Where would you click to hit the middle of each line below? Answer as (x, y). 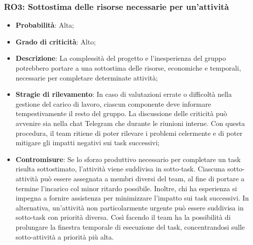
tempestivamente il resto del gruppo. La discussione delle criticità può (121, 113)
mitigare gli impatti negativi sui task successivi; (88, 143)
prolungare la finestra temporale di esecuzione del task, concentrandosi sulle (130, 226)
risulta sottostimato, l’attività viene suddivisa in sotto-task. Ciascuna (120, 169)
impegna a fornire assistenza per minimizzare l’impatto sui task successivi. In (132, 198)
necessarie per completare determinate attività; (87, 77)
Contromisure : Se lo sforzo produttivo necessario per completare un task (128, 159)
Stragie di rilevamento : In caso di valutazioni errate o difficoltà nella (124, 94)
